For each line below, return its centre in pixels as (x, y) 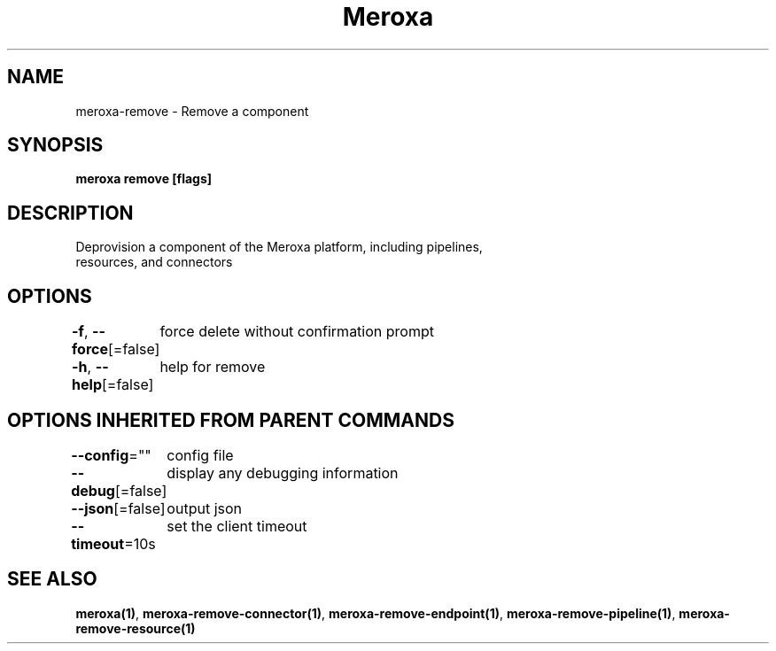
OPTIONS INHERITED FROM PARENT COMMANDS (231, 420)
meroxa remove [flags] (144, 179)
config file (200, 455)
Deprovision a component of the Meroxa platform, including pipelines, (279, 247)
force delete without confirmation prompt (297, 332)
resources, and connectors (154, 262)
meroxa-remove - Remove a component (192, 111)
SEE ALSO (52, 579)
